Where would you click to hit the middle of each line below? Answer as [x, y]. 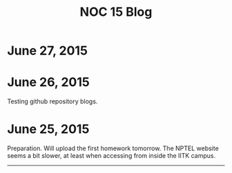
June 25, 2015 [48, 129]
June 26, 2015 [48, 82]
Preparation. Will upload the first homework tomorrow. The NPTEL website [113, 148]
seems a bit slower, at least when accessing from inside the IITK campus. [112, 156]
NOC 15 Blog [116, 12]
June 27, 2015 [48, 51]
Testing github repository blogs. [52, 101]
